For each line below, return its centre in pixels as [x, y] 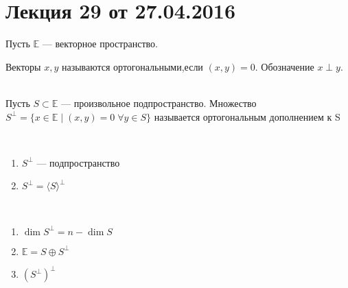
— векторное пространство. [100, 44]
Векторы [23, 66]
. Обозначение [285, 66]
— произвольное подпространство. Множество [159, 103]
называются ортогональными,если [132, 66]
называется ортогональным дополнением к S [247, 116]
